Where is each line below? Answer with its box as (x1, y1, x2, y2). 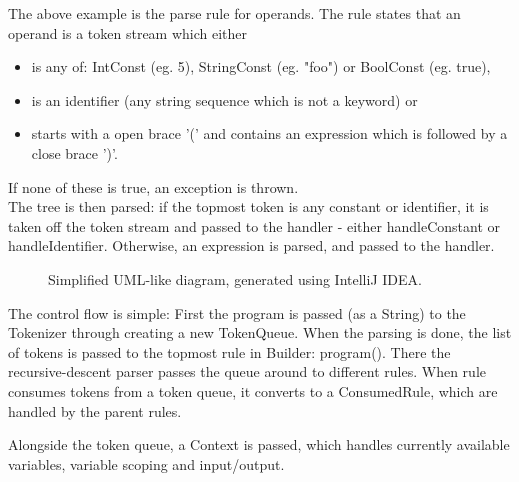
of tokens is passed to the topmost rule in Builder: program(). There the (8, 341, 451, 362)
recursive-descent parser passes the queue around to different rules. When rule (8, 361, 486, 382)
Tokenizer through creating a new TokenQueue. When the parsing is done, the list (8, 322, 512, 343)
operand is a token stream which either (8, 22, 248, 43)
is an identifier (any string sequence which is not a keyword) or (31, 89, 418, 110)
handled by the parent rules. (8, 400, 182, 421)
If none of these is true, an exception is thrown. (8, 176, 299, 197)
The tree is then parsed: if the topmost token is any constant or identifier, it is (8, 196, 489, 217)
